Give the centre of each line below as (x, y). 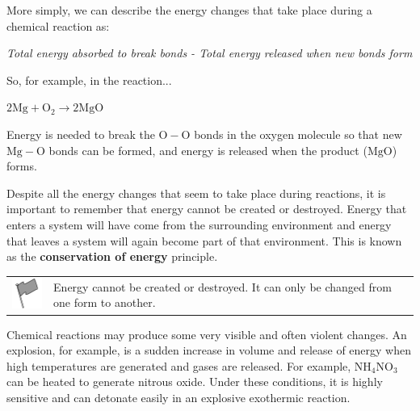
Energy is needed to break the (81, 134)
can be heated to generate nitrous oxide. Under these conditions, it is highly (195, 382)
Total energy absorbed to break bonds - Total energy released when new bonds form (210, 53)
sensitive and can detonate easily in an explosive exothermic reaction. (178, 397)
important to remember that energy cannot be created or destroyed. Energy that (207, 209)
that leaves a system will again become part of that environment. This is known (204, 240)
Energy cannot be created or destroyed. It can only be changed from (223, 286)
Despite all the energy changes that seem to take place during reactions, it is (196, 193)
